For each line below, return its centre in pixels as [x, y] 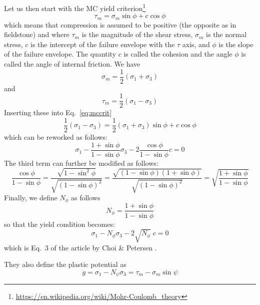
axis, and [196, 44]
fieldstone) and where [37, 34]
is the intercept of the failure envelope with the [102, 44]
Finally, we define [31, 198]
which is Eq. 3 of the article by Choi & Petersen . [80, 247]
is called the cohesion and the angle [178, 54]
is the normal [226, 34]
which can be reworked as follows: [56, 137]
